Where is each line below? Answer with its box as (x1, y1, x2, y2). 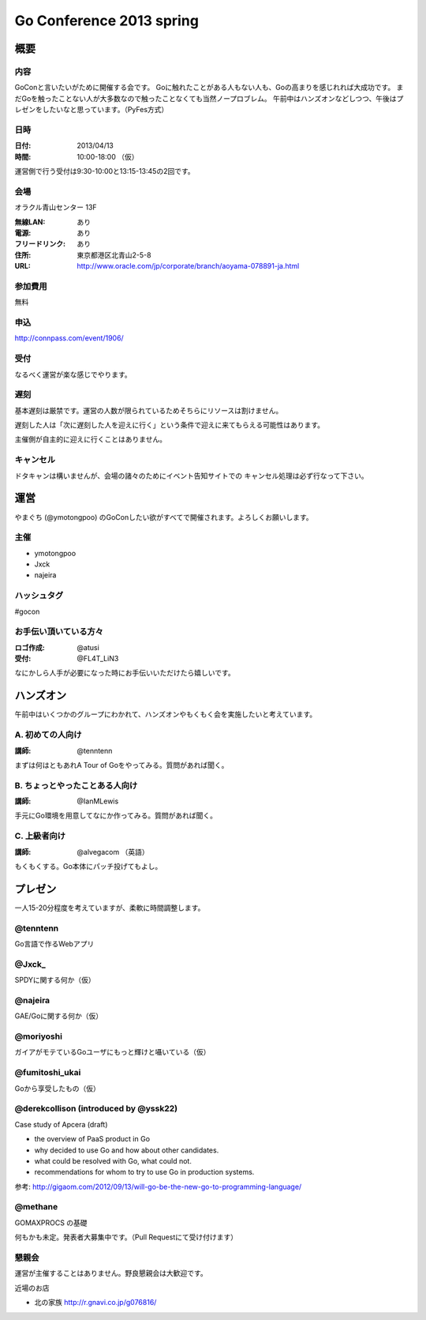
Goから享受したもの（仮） (14, 1083, 100, 1093)
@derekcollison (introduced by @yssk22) (14, 1103, 177, 1114)
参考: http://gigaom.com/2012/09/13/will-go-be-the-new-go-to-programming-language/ (14, 1182, 302, 1191)
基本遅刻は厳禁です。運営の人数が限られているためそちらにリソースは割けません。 (14, 405, 283, 415)
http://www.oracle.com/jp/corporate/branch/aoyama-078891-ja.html (77, 261, 300, 271)
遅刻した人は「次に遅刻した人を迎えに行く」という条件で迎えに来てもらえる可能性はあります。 (14, 420, 325, 430)
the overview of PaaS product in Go (34, 1134, 150, 1144)
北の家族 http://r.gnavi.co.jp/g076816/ (34, 1298, 157, 1307)
